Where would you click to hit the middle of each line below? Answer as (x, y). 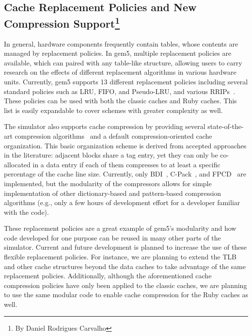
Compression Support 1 (62, 22)
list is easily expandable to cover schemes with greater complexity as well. (113, 110)
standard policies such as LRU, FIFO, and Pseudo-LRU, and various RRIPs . (120, 91)
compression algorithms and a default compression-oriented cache (113, 136)
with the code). (26, 212)
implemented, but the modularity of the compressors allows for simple (108, 183)
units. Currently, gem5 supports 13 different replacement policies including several (126, 81)
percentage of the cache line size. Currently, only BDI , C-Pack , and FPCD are (125, 174)
